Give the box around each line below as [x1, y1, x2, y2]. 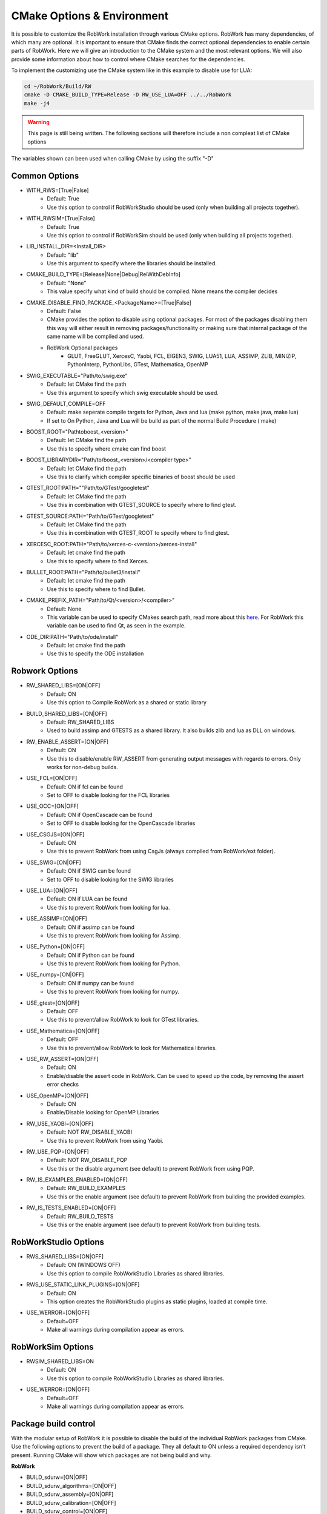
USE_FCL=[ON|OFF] [26, 775, 78, 782]
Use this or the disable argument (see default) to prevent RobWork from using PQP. [47, 1165, 254, 1172]
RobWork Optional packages [47, 344, 118, 351]
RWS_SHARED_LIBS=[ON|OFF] [26, 1252, 104, 1260]
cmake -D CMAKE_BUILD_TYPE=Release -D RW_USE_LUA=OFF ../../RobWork [24, 91, 232, 98]
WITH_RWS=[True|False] [26, 187, 89, 194]
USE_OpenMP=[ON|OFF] [26, 1092, 89, 1099]
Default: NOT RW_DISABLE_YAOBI [47, 1128, 133, 1135]
